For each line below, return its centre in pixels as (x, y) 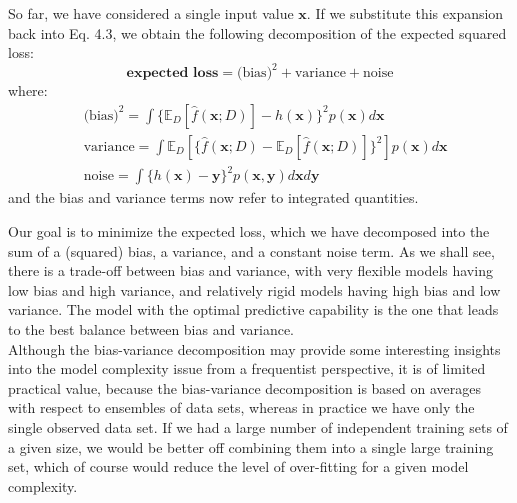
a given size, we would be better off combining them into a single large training (251, 446)
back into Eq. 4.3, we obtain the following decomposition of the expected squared (257, 32)
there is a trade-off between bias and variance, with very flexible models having (250, 270)
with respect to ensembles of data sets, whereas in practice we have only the (241, 407)
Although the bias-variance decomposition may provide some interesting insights (254, 348)
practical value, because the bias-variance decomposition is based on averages (245, 387)
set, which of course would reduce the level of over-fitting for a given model (238, 466)
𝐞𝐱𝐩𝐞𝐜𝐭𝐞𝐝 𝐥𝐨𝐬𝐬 (172, 73)
